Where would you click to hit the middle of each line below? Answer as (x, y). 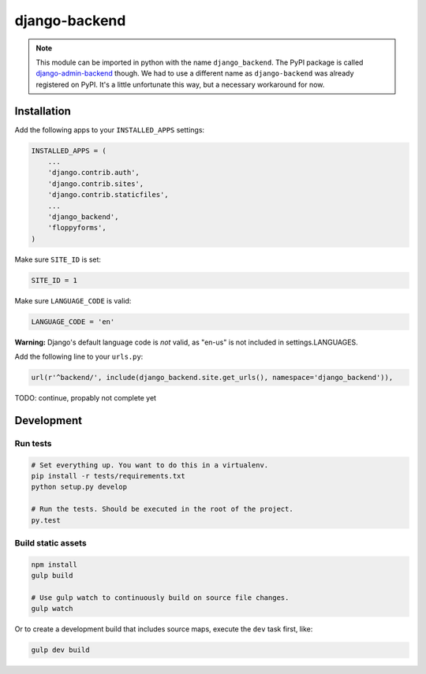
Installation (43, 111)
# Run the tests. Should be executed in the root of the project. (162, 509)
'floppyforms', (77, 228)
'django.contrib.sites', (96, 184)
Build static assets (50, 542)
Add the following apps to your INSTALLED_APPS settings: (110, 129)
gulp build (52, 576)
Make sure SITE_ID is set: (58, 259)
